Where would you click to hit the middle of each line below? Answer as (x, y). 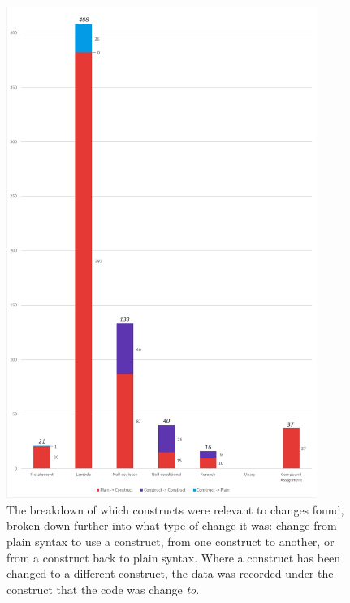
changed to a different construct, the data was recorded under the (170, 573)
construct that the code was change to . (103, 589)
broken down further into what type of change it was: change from (172, 525)
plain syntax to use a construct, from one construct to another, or (171, 541)
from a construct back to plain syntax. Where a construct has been (174, 557)
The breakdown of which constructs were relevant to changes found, (175, 509)
